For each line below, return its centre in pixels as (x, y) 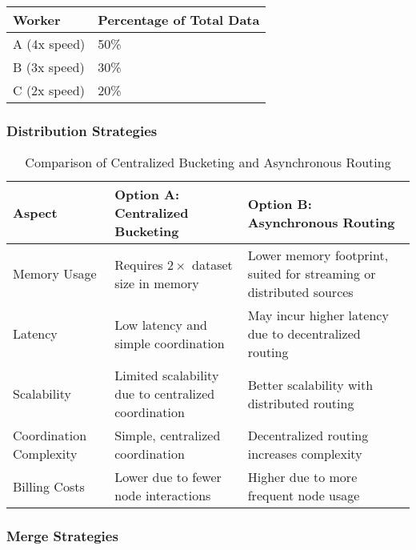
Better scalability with (310, 384)
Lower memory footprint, (318, 255)
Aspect (35, 213)
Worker (37, 20)
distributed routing (301, 403)
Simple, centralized (168, 436)
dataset (212, 264)
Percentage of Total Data (179, 20)
